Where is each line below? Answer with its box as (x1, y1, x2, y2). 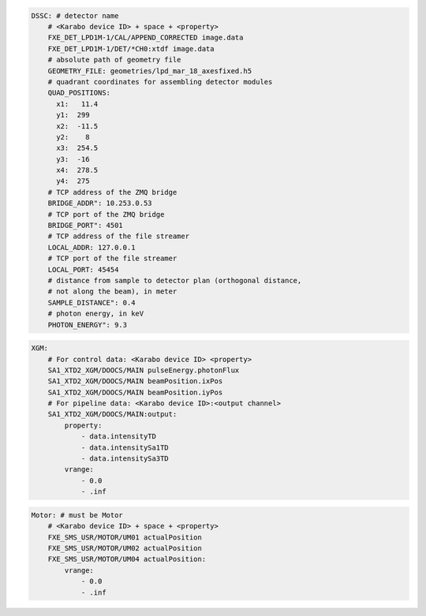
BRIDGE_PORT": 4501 (47, 221, 124, 230)
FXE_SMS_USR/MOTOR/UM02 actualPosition (47, 543, 203, 552)
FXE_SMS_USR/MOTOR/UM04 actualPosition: (47, 554, 207, 564)
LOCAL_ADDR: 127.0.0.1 (47, 243, 136, 252)
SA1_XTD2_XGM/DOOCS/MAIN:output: (47, 410, 177, 419)
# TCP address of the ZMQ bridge (47, 188, 177, 196)
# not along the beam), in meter (47, 287, 177, 296)
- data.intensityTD (80, 432, 157, 441)
